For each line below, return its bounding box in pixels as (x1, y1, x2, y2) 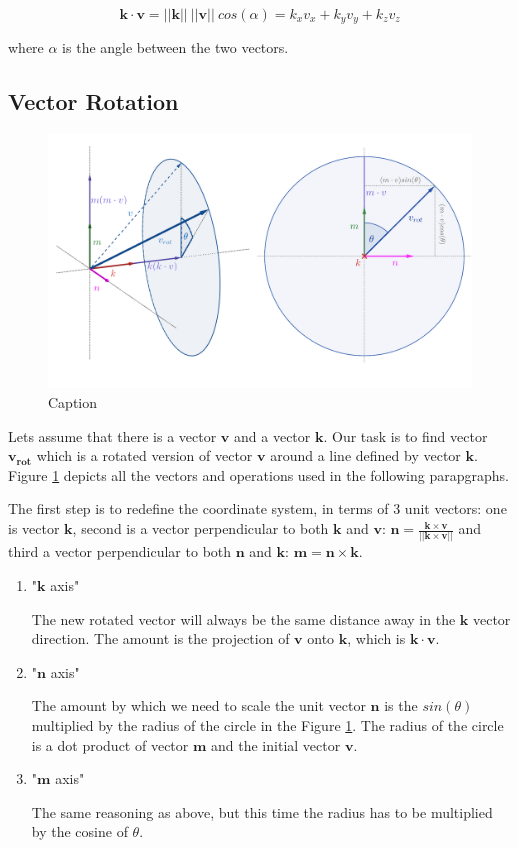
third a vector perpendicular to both (8, 541, 232, 562)
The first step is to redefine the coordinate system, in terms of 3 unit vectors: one (8, 498, 507, 519)
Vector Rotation (8, 86, 179, 117)
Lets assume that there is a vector (8, 425, 217, 446)
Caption (48, 392, 98, 413)
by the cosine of (31, 821, 128, 842)
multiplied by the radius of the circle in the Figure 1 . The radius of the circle (31, 714, 504, 735)
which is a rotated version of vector (36, 445, 253, 466)
